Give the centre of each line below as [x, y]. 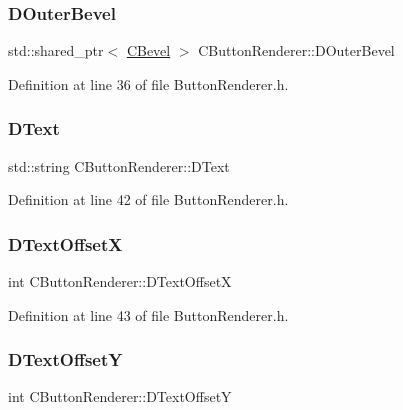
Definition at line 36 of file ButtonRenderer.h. [148, 83]
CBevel [148, 50]
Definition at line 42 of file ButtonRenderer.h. [148, 199]
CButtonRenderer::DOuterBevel [296, 50]
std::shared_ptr [56, 50]
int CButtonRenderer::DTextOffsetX [120, 281]
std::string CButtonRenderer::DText [119, 165]
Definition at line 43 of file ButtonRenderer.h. [148, 314]
